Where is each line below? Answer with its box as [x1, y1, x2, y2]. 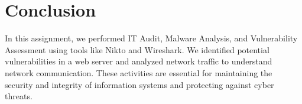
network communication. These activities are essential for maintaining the [5, 66, 272, 79]
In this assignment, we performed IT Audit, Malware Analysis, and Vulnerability [5, 32, 298, 44]
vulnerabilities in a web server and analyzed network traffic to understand [5, 55, 272, 67]
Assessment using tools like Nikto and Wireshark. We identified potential [5, 43, 269, 56]
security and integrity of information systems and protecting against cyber [5, 78, 274, 90]
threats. [5, 90, 33, 102]
